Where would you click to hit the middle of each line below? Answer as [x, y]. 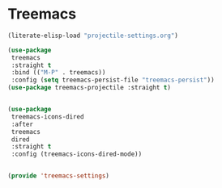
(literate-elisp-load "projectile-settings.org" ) [93, 36]
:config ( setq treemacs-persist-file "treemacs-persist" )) [113, 80]
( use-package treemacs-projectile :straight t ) [90, 88]
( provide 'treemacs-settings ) [59, 176]
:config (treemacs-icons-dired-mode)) [77, 154]
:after [22, 124]
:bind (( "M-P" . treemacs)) [58, 73]
